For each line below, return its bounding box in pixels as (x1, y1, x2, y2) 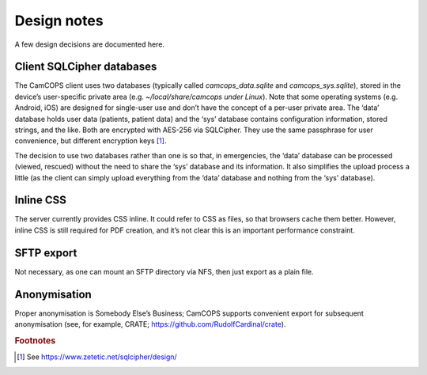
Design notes (14, 12, 104, 29)
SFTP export (14, 246, 77, 259)
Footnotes (14, 335, 56, 346)
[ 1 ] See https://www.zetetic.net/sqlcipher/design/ (17, 352, 177, 362)
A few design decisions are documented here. (14, 40, 165, 49)
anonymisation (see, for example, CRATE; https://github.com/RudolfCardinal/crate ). (14, 320, 286, 329)
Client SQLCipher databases (14, 60, 157, 74)
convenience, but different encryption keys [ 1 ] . (14, 136, 167, 146)
